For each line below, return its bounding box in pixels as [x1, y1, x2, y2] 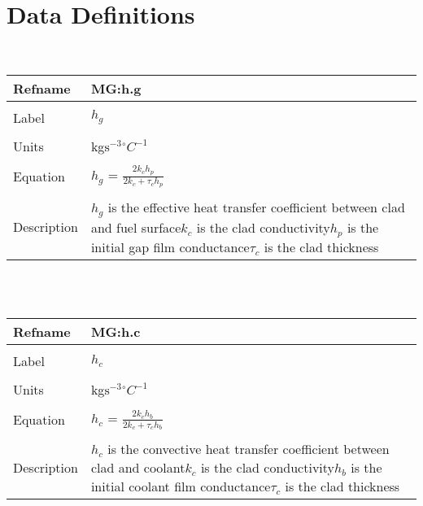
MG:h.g [90, 78, 142, 98]
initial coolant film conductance [90, 477, 271, 496]
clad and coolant [90, 458, 185, 478]
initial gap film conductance [90, 237, 250, 256]
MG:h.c [90, 322, 141, 342]
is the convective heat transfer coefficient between [107, 439, 390, 459]
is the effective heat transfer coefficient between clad [107, 198, 405, 216]
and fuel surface [90, 217, 181, 237]
